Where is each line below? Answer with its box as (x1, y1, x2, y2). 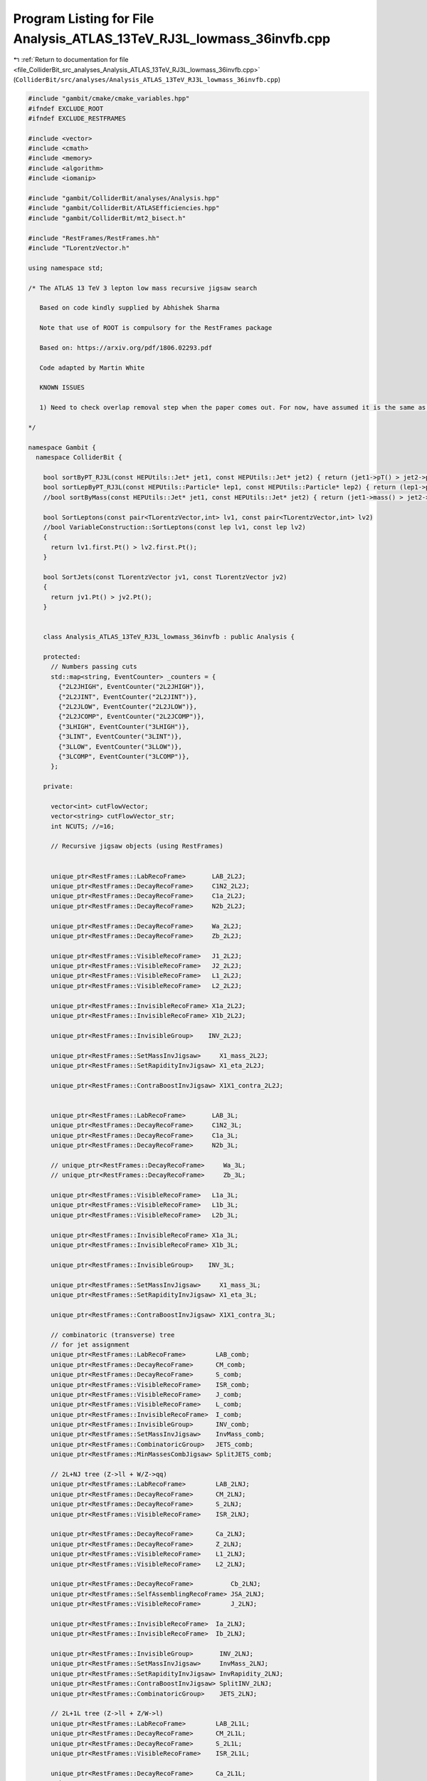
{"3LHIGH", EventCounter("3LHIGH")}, (58, 722, 190, 730)
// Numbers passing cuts (51, 663, 138, 671)
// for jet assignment (51, 1340, 130, 1349)
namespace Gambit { (28, 443, 96, 452)
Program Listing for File (13, 11, 154, 26)
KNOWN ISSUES (39, 383, 85, 392)
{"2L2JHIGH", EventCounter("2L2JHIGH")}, (58, 682, 205, 691)
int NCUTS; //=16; (51, 822, 115, 830)
